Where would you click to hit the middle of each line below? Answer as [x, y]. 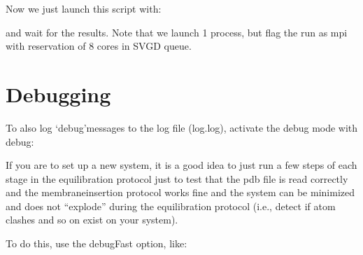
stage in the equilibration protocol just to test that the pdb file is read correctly [177, 178]
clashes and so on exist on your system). [92, 220]
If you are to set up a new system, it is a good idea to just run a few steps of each [181, 165]
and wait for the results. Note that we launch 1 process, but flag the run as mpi [177, 32]
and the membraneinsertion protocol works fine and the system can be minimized [180, 192]
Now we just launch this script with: [84, 8]
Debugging [58, 94]
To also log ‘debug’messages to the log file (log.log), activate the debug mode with [182, 127]
